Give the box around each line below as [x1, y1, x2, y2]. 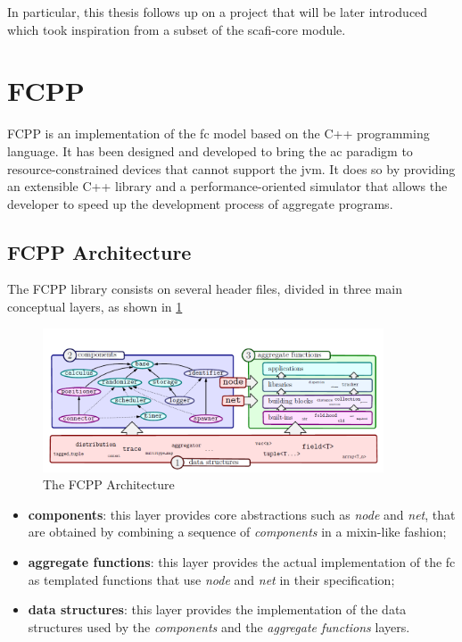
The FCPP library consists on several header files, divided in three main [7, 279, 402, 298]
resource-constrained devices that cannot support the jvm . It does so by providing [7, 159, 456, 178]
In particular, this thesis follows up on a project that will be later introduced [7, 3, 428, 21]
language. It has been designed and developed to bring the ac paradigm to [7, 141, 413, 160]
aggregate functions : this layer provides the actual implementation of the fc [28, 552, 456, 571]
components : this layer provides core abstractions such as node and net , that [28, 504, 456, 523]
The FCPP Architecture [43, 475, 175, 494]
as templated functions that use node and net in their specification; [28, 570, 395, 588]
